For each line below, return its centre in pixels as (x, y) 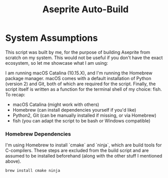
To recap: (15, 94)
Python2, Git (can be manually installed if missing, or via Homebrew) (85, 115)
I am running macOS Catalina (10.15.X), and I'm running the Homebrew (79, 73)
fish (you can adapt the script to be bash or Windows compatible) (81, 120)
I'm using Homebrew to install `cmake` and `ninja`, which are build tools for (83, 145)
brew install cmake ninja (33, 171)
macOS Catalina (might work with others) (56, 104)
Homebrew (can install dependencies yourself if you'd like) (74, 110)
